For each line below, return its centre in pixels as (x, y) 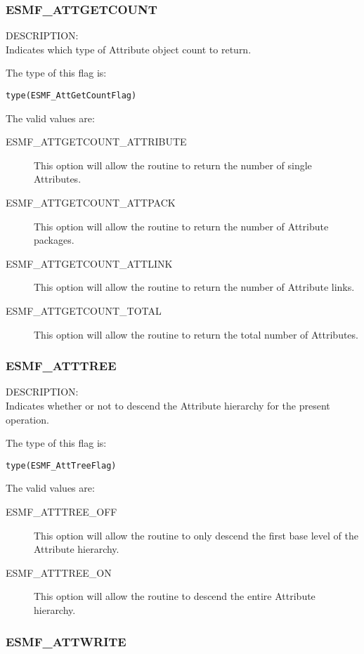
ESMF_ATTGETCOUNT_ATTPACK (91, 203)
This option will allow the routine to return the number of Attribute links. (194, 287)
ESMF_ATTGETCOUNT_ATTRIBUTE (96, 142)
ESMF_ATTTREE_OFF (61, 512)
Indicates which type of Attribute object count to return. (129, 49)
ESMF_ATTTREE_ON (59, 572)
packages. (54, 240)
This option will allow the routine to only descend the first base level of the (196, 535)
